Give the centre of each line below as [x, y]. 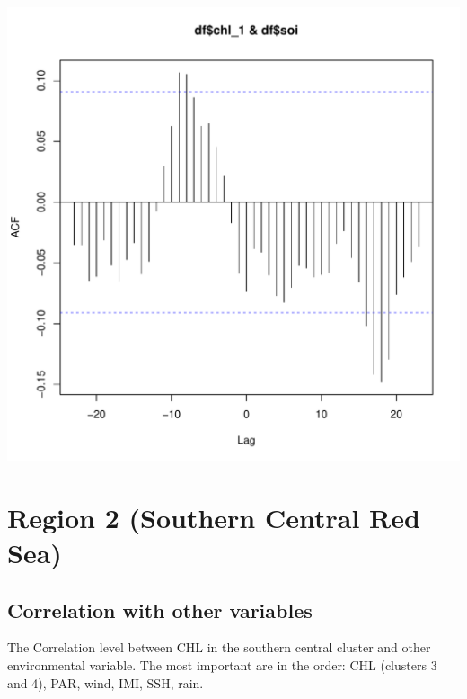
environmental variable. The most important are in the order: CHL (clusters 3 [222, 664]
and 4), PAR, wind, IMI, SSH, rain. [106, 682]
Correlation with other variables [160, 609]
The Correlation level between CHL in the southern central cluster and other [219, 647]
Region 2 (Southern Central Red [214, 517]
